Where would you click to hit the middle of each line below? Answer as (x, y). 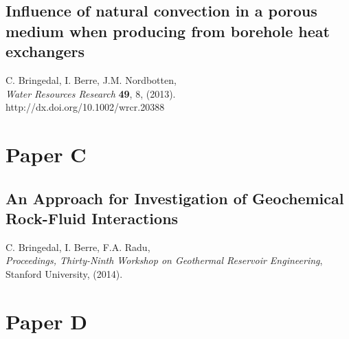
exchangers (45, 51)
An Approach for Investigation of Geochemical (175, 198)
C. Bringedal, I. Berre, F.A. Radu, (78, 247)
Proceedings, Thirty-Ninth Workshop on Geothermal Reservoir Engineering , (164, 260)
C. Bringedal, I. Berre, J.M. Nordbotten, (91, 79)
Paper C (46, 154)
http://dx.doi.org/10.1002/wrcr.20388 (85, 107)
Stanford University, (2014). (64, 273)
